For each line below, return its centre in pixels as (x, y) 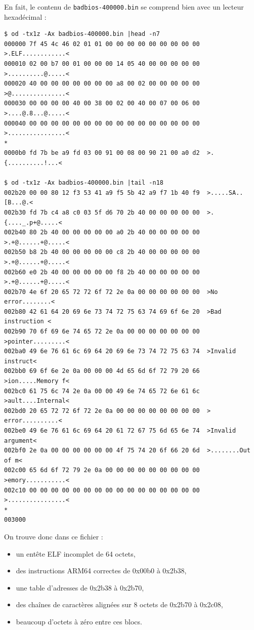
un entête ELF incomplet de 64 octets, (76, 553)
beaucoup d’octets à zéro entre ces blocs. (79, 621)
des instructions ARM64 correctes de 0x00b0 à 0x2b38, (101, 571)
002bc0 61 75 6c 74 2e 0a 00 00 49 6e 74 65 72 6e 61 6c (102, 391)
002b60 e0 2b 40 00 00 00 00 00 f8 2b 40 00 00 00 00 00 (102, 272)
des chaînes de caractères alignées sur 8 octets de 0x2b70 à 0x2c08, (119, 604)
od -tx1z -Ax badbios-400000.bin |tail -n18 (87, 183)
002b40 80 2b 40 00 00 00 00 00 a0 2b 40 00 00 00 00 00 (102, 233)
